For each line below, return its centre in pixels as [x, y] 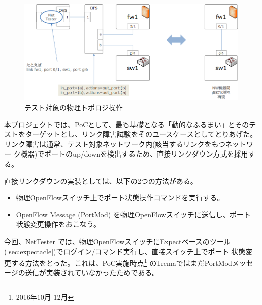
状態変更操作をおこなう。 [58, 224]
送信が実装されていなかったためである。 [92, 273]
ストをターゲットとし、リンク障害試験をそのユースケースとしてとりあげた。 [131, 134]
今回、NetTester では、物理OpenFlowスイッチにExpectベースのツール [117, 241]
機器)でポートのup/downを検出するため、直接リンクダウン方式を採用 [134, 154]
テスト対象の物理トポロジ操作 [74, 107]
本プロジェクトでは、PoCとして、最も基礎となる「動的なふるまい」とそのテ [130, 124]
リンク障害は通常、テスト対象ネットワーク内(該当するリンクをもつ [115, 144]
